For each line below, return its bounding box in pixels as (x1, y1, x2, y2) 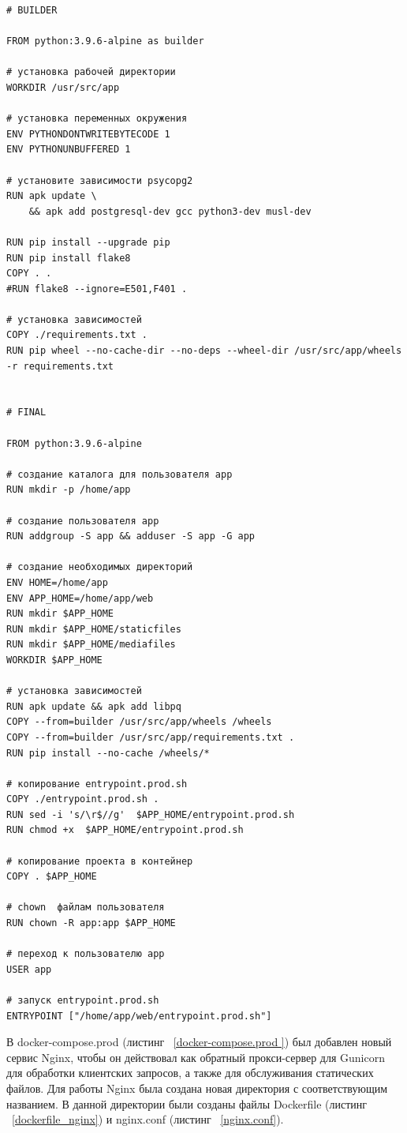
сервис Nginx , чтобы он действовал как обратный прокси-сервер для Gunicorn (6, 1049, 386, 1065)
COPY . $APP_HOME (6, 871, 97, 883)
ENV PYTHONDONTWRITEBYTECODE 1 (6, 128, 170, 140)
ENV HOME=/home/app (6, 576, 108, 588)
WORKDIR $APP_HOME (6, 654, 103, 666)
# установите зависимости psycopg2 (6, 174, 193, 186)
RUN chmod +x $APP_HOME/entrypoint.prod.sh (6, 824, 244, 836)
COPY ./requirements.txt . (6, 329, 147, 341)
